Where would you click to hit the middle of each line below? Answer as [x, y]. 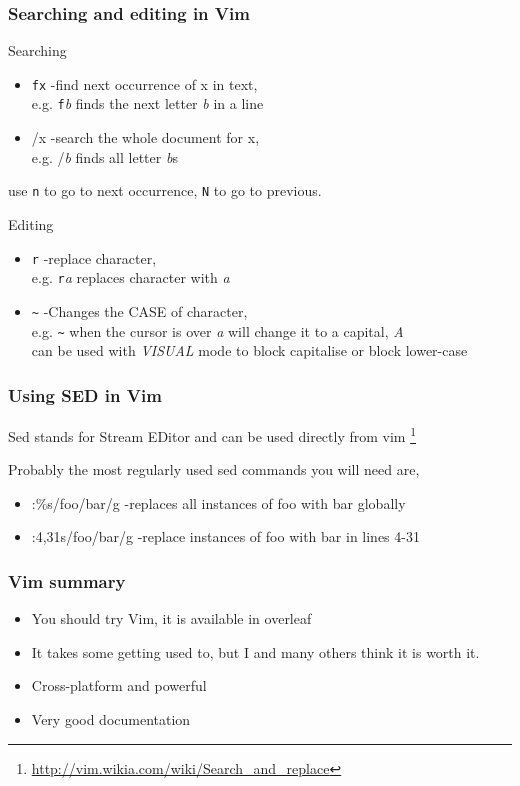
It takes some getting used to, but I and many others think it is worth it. [255, 651]
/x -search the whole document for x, [145, 137]
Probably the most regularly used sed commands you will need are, [214, 469]
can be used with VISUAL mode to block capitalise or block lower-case [249, 350]
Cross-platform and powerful [119, 685]
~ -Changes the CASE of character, [139, 310]
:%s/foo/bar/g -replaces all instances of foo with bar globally [218, 502]
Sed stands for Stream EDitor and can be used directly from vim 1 [212, 434]
